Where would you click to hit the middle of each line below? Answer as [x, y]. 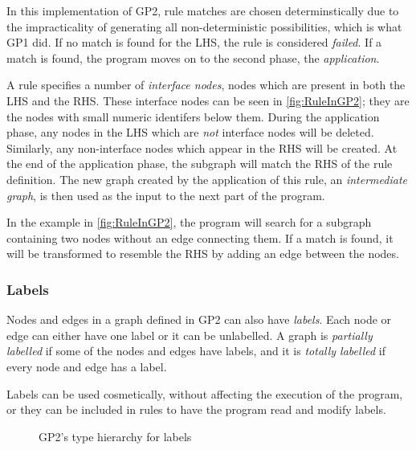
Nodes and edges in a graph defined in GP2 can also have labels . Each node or [199, 319]
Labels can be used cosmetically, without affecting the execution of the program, [205, 393]
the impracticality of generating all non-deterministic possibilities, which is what [204, 26]
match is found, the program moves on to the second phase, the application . [193, 57]
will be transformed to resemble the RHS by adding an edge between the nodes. [203, 254]
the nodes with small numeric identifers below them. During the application [193, 116]
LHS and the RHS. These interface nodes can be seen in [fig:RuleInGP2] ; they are [208, 100]
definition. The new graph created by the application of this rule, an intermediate [207, 179]
